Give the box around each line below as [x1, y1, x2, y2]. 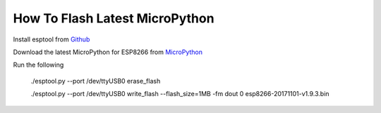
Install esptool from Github [13, 35, 90, 44]
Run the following [13, 60, 64, 69]
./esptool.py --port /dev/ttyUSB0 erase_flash [30, 77, 161, 85]
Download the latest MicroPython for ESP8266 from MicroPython [13, 48, 202, 56]
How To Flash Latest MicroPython [13, 11, 214, 26]
